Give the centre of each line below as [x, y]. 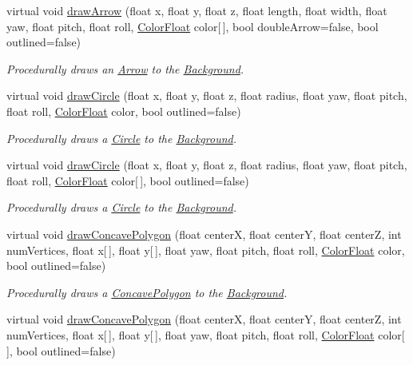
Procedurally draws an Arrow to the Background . [125, 68]
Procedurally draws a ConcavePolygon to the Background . [147, 292]
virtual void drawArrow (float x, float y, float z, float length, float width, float [197, 10]
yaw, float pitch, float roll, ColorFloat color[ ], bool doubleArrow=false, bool [193, 26]
